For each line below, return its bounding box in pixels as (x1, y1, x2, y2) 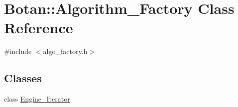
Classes (4, 70, 42, 86)
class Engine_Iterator (4, 94, 70, 104)
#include (4, 46, 32, 56)
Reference (4, 17, 73, 38)
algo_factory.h (43, 46, 88, 56)
